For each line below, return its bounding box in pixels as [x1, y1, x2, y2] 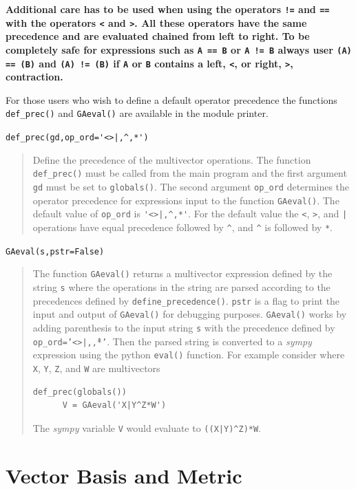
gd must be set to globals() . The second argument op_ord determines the [32, 179, 350, 193]
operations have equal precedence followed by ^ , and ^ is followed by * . [32, 219, 333, 234]
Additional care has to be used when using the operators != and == [6, 2, 330, 16]
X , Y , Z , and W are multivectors [32, 360, 160, 375]
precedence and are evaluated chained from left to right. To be [6, 29, 310, 43]
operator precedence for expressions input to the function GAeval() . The [32, 193, 339, 207]
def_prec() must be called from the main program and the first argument [32, 166, 347, 180]
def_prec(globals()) [32, 387, 127, 397]
